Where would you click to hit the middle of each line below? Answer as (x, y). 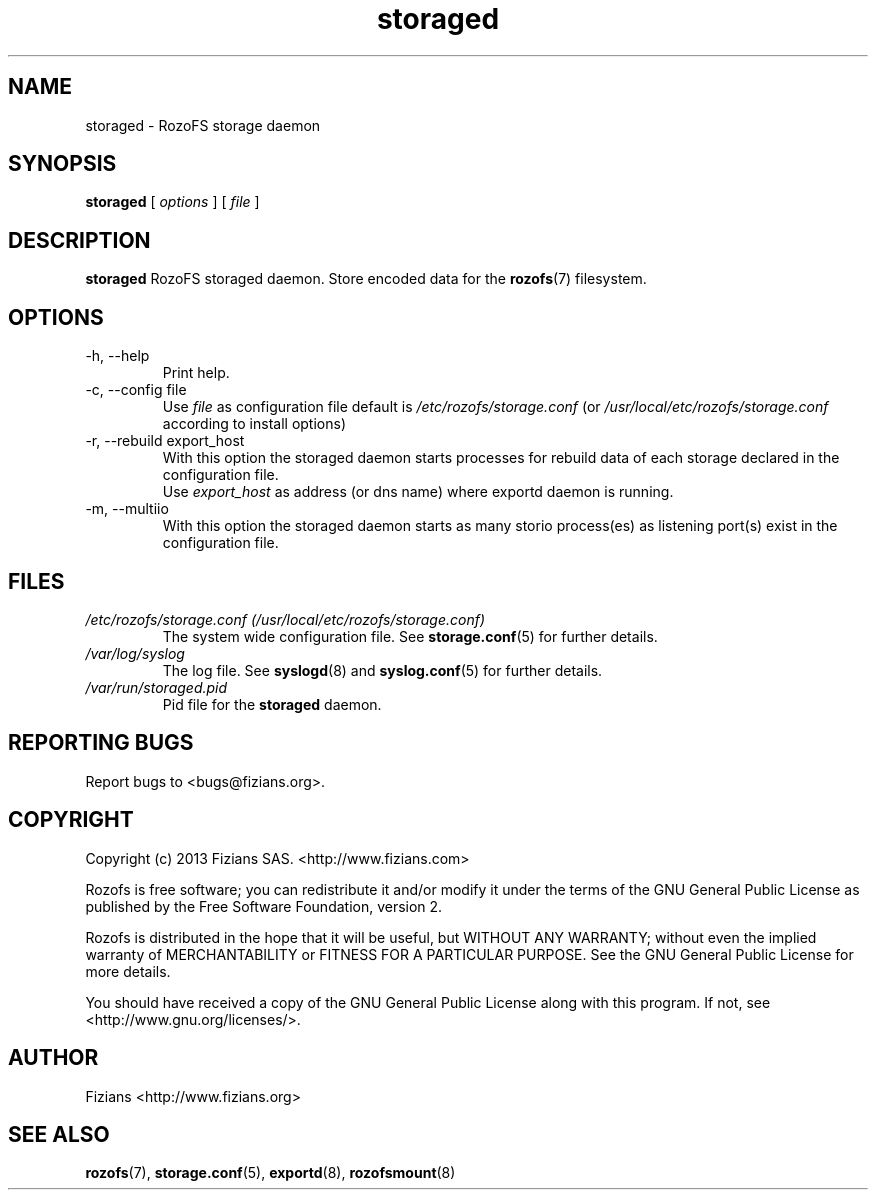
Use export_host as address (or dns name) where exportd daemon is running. (418, 492)
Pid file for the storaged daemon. (272, 704)
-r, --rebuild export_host (165, 441)
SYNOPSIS (62, 164)
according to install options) (254, 424)
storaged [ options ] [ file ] (172, 202)
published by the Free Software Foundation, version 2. (264, 906)
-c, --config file (136, 390)
